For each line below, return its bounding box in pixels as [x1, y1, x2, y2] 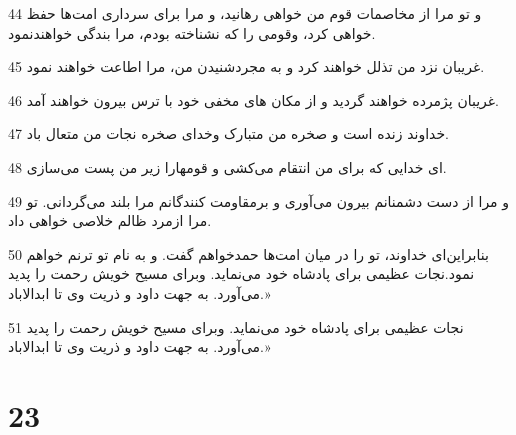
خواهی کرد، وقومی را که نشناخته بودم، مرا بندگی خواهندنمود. [8, 22, 376, 43]
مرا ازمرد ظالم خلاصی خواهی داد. [8, 210, 212, 231]
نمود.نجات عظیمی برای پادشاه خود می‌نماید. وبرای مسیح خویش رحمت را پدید [8, 263, 475, 284]
